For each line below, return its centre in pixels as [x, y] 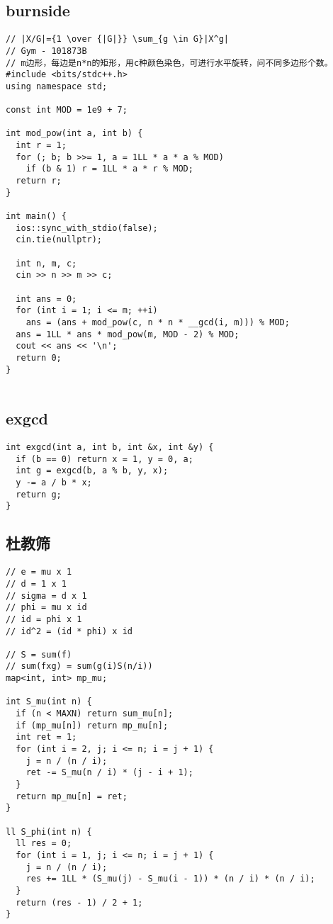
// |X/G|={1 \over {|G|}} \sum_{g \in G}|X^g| [117, 39]
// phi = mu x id [46, 608]
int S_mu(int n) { [49, 702]
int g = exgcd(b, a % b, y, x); [92, 471]
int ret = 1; [46, 737]
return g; [39, 494]
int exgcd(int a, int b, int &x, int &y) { [110, 447]
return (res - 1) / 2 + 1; [79, 902]
